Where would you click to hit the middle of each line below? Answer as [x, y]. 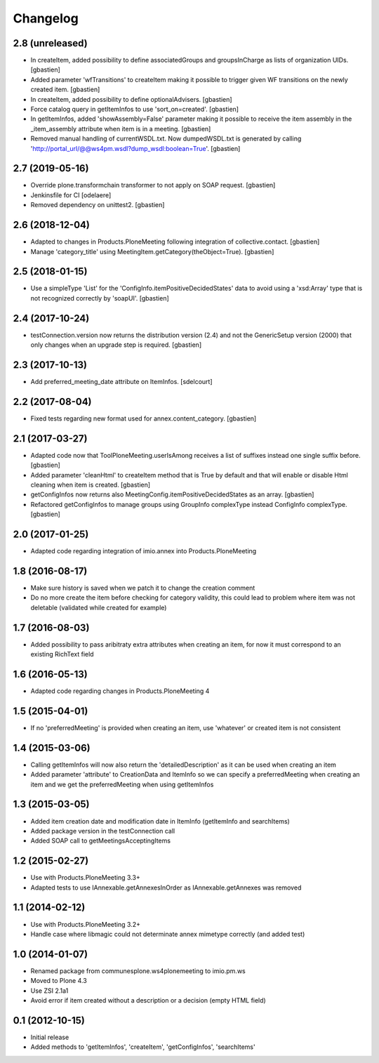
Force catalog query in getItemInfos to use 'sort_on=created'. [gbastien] [134, 110]
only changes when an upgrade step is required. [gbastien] [116, 345]
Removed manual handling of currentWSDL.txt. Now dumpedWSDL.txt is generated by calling [166, 139]
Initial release [50, 1037]
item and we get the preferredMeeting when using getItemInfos [122, 784]
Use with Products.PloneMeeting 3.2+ [85, 924]
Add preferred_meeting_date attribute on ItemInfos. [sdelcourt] [122, 382]
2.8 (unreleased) [50, 43]
